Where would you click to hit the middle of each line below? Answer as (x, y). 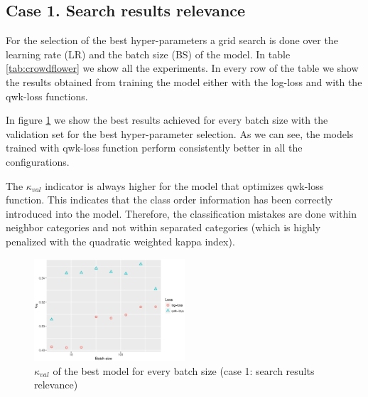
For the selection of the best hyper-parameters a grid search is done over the (172, 40)
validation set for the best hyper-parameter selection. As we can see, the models (180, 133)
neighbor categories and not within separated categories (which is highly (163, 227)
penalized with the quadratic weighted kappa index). (120, 241)
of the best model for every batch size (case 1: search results (184, 370)
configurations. (38, 161)
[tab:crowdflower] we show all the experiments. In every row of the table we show (182, 68)
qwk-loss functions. (47, 96)
